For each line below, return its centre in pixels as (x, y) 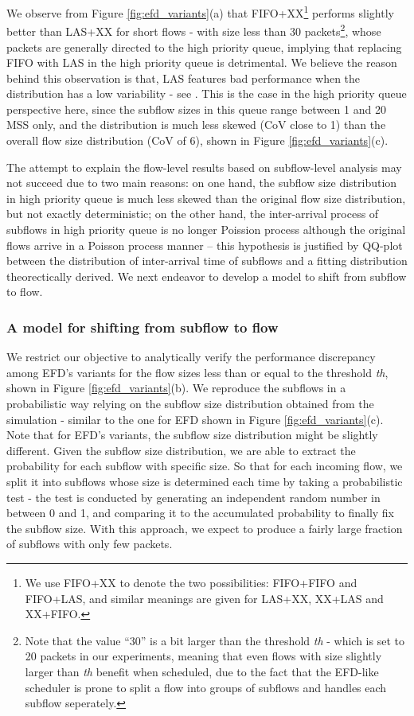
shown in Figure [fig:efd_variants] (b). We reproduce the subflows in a (176, 388)
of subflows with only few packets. (90, 544)
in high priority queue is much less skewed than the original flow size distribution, (206, 198)
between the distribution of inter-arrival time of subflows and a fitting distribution (207, 261)
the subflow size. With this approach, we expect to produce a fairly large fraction (205, 528)
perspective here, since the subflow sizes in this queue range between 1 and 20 (196, 109)
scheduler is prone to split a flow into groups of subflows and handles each (206, 687)
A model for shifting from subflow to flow (143, 327)
